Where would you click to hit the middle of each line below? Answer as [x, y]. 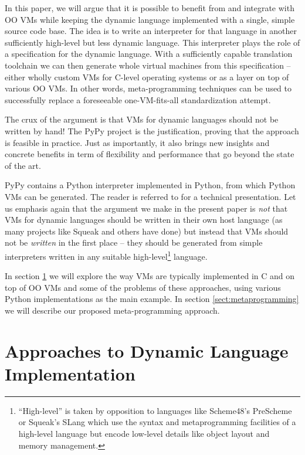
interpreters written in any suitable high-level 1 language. [106, 255]
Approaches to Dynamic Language [147, 350]
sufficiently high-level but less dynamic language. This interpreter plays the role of [152, 42]
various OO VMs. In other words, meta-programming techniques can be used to [148, 88]
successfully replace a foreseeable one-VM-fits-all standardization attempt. [138, 99]
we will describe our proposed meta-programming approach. [112, 310]
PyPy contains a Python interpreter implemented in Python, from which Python [150, 185]
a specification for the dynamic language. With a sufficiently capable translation [149, 54]
